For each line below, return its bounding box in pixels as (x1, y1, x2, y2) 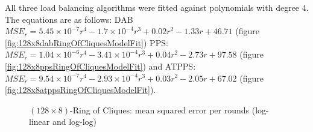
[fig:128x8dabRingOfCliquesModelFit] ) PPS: (5, 36, 168, 49)
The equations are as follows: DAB (5, 13, 133, 25)
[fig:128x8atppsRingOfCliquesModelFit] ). (5, 83, 156, 96)
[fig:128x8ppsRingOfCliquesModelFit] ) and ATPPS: (5, 59, 196, 72)
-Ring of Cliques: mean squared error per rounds (70, 103, 250, 116)
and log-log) (52, 115, 97, 128)
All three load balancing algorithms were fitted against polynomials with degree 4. (5, 1, 309, 13)
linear (29, 115, 50, 128)
